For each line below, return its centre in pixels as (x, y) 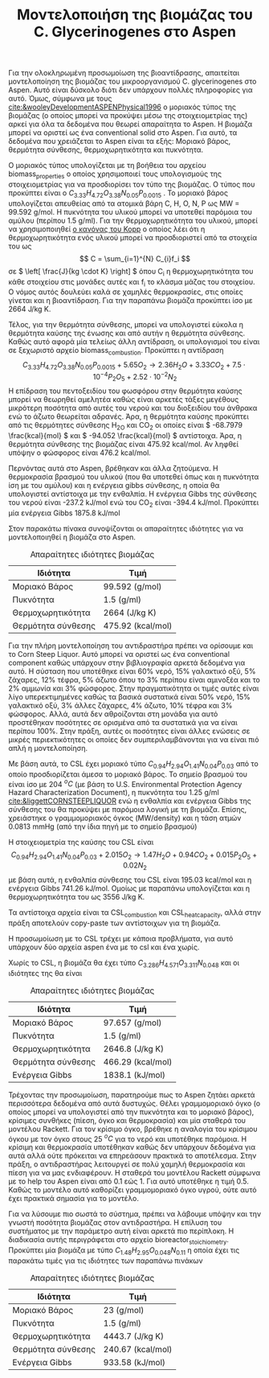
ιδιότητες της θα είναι (45, 973)
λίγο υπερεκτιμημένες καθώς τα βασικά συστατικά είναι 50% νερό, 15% (130, 697)
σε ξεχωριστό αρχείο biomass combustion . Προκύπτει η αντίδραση (116, 351)
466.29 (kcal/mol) (138, 1061)
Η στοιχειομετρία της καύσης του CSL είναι (81, 843)
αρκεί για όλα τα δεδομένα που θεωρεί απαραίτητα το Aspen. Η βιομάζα (130, 124)
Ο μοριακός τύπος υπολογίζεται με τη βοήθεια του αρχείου (107, 166)
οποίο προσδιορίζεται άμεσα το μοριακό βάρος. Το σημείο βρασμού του (128, 774)
